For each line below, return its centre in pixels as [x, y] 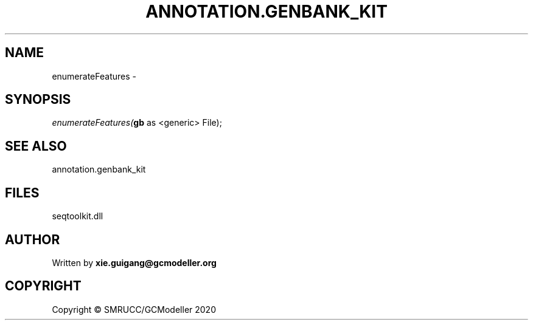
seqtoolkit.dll [78, 216]
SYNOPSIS [38, 100]
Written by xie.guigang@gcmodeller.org [134, 262]
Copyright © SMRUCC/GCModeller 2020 [134, 309]
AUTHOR [33, 239]
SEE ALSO [36, 146]
